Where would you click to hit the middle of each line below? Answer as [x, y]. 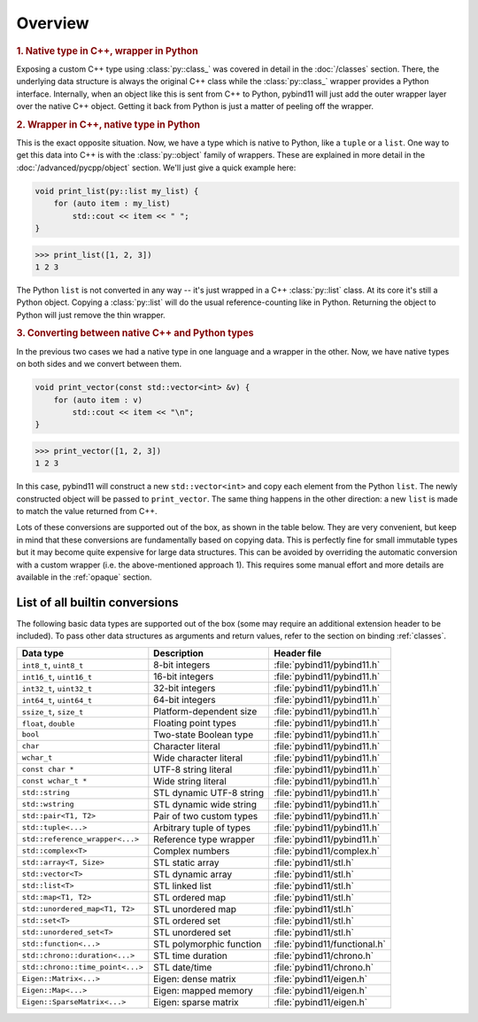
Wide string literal [190, 781]
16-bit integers [184, 676]
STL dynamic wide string [205, 804]
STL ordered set [187, 920]
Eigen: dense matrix [195, 979]
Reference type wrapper [204, 839]
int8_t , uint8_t [53, 665]
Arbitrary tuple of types [202, 827]
